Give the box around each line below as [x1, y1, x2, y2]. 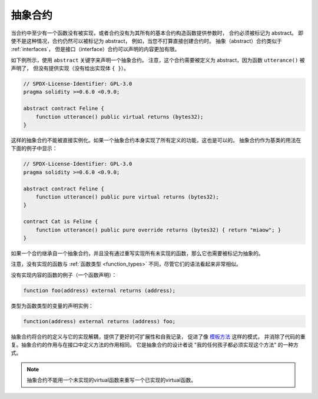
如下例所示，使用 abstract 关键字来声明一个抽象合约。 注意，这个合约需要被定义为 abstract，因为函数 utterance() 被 [11, 56, 305, 63]
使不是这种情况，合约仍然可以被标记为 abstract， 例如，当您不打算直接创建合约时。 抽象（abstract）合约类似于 [11, 37, 283, 44]
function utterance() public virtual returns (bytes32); [35, 113, 204, 120]
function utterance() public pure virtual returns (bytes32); [35, 193, 219, 200]
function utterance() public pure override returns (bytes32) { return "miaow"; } [35, 226, 281, 233]
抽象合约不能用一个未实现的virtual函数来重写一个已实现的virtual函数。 [26, 377, 197, 384]
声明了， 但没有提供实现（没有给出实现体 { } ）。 [11, 65, 130, 72]
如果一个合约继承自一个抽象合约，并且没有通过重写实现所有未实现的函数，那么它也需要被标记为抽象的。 [11, 250, 264, 257]
